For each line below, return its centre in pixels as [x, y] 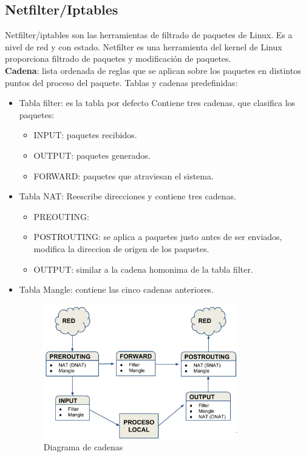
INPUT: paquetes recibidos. [85, 135]
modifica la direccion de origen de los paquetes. [121, 248]
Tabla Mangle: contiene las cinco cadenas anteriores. [116, 289]
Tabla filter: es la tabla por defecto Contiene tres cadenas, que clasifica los [157, 103]
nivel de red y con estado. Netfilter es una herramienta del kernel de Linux [144, 46]
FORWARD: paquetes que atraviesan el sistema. [124, 175]
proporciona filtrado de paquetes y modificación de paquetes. [118, 58]
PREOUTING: [61, 216]
